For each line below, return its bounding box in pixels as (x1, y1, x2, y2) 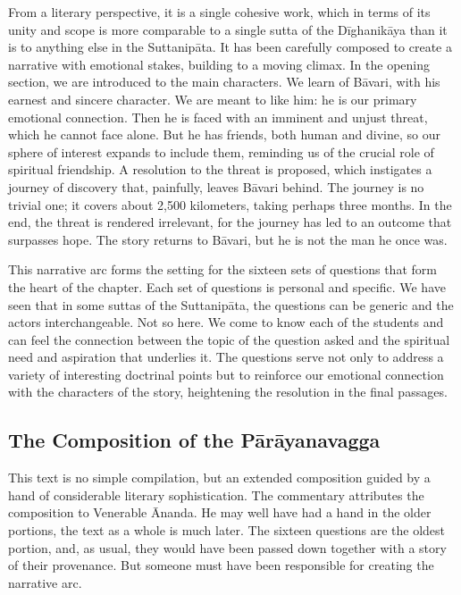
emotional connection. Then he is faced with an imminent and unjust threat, (8, 107, 428, 126)
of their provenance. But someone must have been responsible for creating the (8, 556, 434, 574)
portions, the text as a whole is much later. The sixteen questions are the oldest (8, 521, 446, 540)
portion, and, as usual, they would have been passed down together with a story (8, 538, 447, 557)
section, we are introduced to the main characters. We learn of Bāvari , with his (8, 72, 440, 91)
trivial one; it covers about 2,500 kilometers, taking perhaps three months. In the (8, 195, 452, 214)
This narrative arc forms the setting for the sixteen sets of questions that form (8, 260, 437, 279)
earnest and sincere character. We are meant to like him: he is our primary (8, 89, 417, 108)
